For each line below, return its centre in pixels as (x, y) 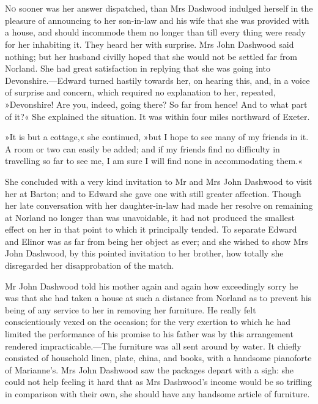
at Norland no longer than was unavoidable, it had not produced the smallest (150, 217)
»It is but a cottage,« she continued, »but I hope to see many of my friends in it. (157, 137)
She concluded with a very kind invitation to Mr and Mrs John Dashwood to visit (159, 181)
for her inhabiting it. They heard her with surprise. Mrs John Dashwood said (150, 44)
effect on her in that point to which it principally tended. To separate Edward (151, 229)
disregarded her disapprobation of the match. (90, 265)
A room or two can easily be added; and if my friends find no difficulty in (142, 148)
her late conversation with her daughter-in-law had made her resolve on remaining (159, 205)
